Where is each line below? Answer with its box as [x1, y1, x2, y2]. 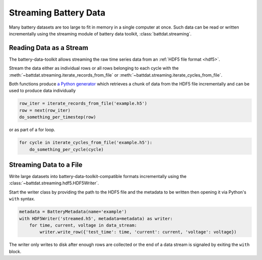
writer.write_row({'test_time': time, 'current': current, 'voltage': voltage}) [39, 229, 237, 235]
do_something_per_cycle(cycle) [29, 146, 104, 152]
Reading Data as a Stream [9, 44, 88, 52]
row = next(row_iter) [19, 107, 71, 113]
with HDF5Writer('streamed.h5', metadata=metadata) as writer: [19, 216, 173, 221]
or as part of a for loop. [9, 127, 55, 133]
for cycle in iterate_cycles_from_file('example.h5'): [19, 140, 152, 146]
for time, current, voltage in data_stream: [29, 222, 137, 228]
